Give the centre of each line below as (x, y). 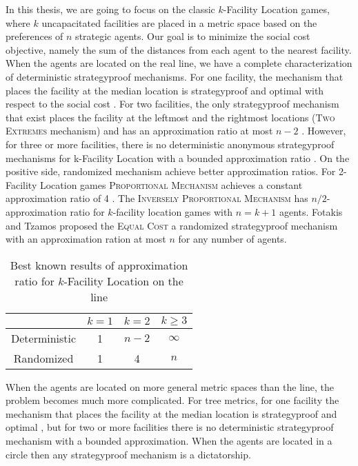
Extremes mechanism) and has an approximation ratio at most (139, 131)
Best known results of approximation (99, 265)
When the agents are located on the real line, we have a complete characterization (179, 63)
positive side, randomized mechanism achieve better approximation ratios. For (171, 171)
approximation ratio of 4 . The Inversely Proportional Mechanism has (157, 198)
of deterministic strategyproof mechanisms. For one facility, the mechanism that (175, 76)
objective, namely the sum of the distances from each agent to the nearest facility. (179, 49)
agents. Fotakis (311, 211)
